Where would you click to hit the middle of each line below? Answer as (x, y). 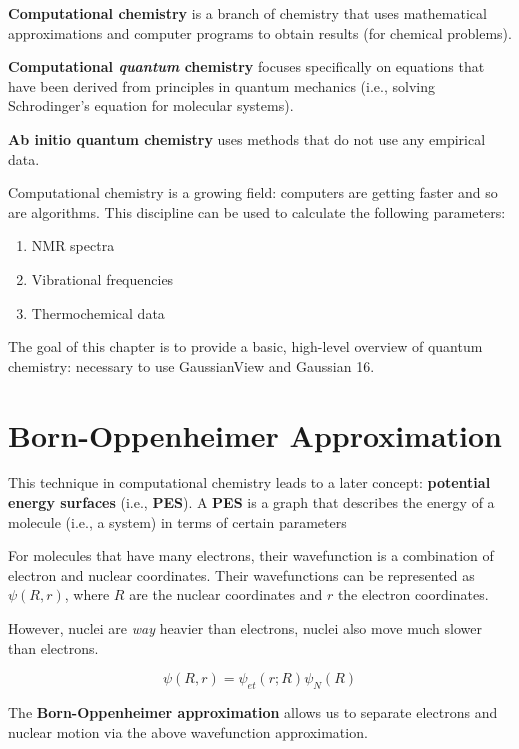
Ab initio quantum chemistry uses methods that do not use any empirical (247, 138)
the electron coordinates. (413, 594)
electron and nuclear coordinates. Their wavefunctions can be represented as (241, 574)
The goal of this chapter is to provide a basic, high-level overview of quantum (245, 346)
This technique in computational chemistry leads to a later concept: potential (249, 482)
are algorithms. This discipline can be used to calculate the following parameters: (257, 211)
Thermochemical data (98, 312)
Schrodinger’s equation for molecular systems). (151, 105)
